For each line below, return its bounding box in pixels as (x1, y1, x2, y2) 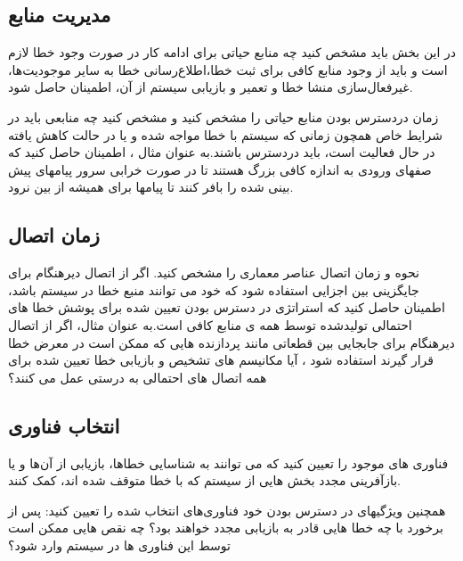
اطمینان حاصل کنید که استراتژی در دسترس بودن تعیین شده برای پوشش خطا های (8, 298, 445, 317)
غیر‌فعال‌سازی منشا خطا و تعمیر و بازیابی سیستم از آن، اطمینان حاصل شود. (8, 78, 413, 96)
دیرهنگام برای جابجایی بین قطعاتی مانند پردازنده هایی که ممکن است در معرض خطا (8, 333, 455, 351)
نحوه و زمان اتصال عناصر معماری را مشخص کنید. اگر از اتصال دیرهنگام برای (8, 263, 419, 282)
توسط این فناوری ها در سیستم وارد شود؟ (8, 535, 231, 554)
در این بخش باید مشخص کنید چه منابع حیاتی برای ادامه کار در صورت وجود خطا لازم (8, 43, 456, 62)
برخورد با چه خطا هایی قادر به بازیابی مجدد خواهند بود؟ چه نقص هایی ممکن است (8, 518, 443, 537)
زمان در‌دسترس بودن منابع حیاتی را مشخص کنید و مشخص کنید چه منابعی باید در (8, 107, 439, 126)
